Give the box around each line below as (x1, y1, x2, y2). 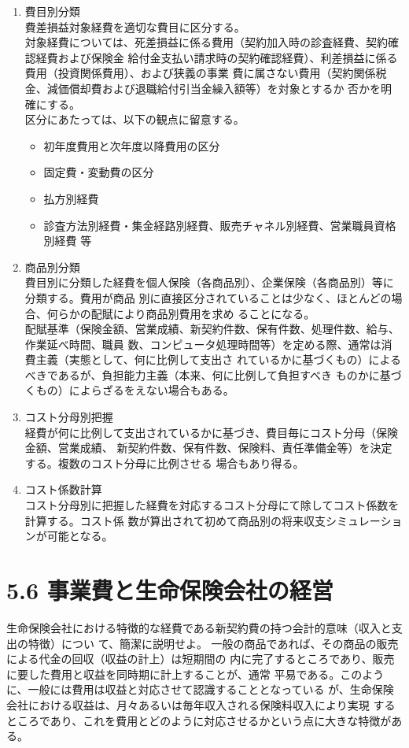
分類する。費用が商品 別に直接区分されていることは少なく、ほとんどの (24, 289, 392, 305)
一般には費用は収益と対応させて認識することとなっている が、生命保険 (28, 681, 394, 698)
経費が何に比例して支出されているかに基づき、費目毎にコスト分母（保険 (24, 424, 398, 440)
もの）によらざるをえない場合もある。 (35, 382, 234, 398)
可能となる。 (46, 528, 113, 544)
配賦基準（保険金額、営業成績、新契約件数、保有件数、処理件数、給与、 (24, 320, 400, 337)
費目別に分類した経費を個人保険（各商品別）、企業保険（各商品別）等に (24, 274, 394, 291)
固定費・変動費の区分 (43, 164, 154, 180)
